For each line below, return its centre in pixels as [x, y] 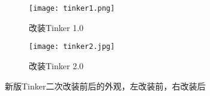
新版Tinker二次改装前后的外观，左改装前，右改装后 [105, 86]
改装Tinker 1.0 [56, 27]
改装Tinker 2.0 [56, 65]
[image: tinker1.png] [72, 8]
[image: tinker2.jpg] [72, 47]
